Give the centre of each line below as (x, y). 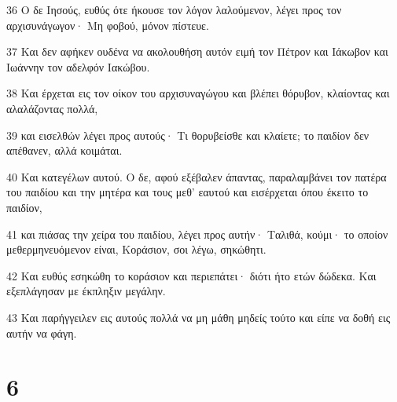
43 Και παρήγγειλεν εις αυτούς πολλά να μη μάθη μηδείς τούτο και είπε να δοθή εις (198, 317)
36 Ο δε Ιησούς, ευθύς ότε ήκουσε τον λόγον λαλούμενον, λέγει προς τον (174, 9)
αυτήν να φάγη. (42, 333)
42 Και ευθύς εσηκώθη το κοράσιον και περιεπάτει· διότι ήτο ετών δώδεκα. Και (191, 275)
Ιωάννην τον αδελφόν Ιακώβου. (78, 66)
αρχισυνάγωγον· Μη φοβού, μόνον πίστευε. (108, 25)
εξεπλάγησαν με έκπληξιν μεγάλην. (86, 291)
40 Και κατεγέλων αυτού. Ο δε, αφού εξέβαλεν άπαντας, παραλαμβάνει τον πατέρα (197, 176)
